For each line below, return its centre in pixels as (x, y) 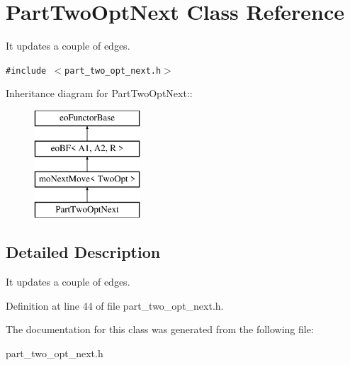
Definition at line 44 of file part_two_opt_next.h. (115, 305)
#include (26, 71)
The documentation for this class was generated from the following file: (160, 329)
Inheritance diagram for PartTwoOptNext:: (99, 93)
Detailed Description (83, 252)
